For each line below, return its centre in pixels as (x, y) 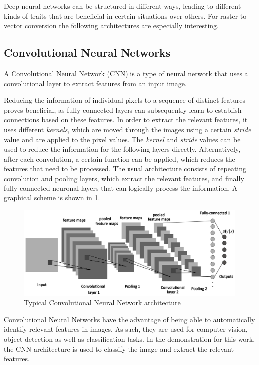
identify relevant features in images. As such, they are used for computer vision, (126, 329)
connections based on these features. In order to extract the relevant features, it (126, 119)
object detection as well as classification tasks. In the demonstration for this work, (129, 338)
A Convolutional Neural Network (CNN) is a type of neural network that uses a (126, 73)
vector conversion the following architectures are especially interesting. (112, 26)
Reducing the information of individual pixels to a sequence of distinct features (125, 100)
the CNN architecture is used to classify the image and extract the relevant (119, 348)
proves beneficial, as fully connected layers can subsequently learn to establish (123, 109)
